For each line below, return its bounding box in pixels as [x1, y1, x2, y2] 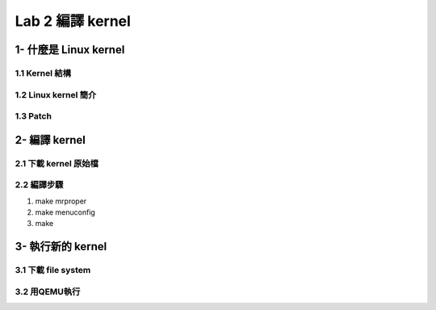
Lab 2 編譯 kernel [15, 12, 131, 30]
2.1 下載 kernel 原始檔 [15, 157, 99, 169]
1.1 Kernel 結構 [15, 67, 72, 78]
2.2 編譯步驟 [15, 179, 64, 191]
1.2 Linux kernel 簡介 [15, 89, 97, 100]
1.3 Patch [15, 111, 52, 122]
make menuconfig [35, 207, 96, 217]
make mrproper [35, 196, 87, 206]
